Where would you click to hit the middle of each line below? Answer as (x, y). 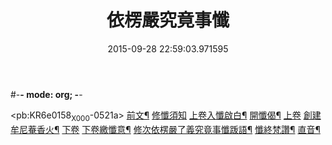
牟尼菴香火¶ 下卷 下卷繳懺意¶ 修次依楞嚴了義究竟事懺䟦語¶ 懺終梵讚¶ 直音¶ (165, 129)
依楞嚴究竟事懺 (168, 20)
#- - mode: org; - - (46, 94)
